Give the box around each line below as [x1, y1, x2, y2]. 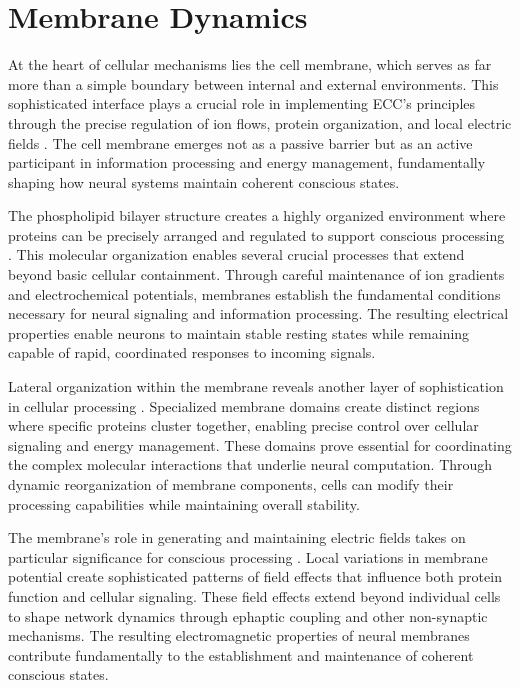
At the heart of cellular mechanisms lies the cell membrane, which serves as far [8, 54, 492, 75]
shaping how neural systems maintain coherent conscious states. [8, 171, 400, 192]
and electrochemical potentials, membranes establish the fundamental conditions [8, 283, 501, 304]
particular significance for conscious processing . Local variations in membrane [8, 546, 488, 567]
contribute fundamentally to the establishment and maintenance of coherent [8, 644, 474, 665]
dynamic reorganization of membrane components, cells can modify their [8, 474, 454, 494]
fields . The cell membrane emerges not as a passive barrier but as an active [8, 132, 473, 153]
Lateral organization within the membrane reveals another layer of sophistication [8, 376, 504, 397]
